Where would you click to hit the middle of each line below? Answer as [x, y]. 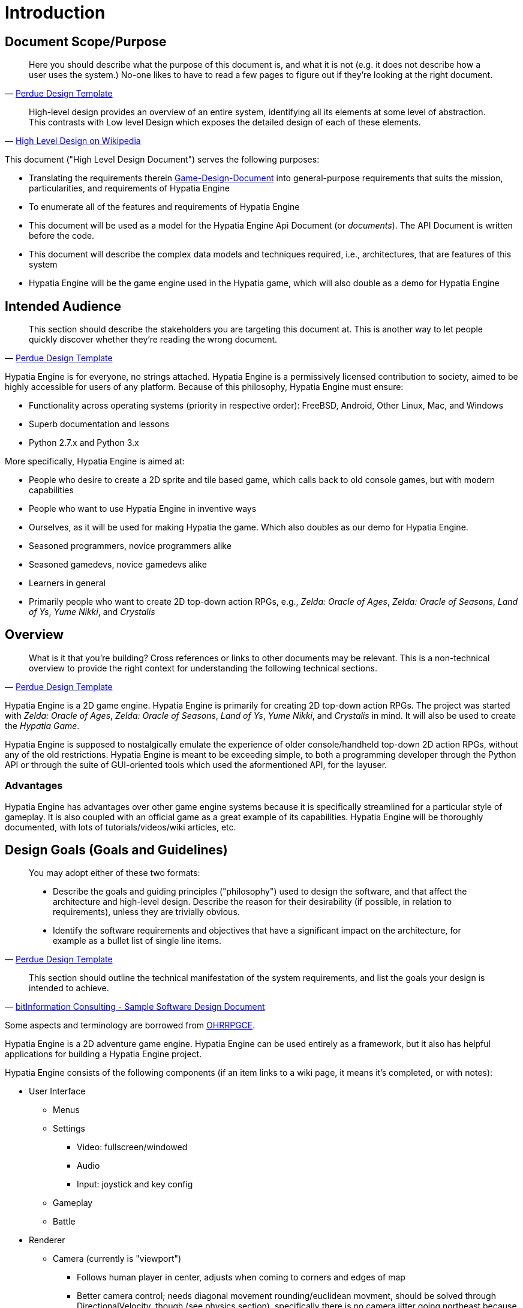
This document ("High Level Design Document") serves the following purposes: [162, 160]
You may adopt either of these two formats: [115, 873]
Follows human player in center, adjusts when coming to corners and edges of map [241, 1277]
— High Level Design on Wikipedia [73, 141]
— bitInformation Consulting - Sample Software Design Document [135, 1007]
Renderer [47, 1240]
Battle [64, 1222]
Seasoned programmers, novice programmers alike [130, 546]
